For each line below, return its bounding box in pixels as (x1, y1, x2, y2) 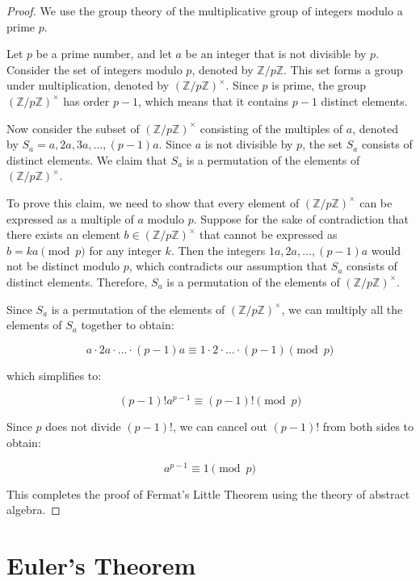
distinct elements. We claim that (6, 151, 167, 168)
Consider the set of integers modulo (6, 61, 183, 77)
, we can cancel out (172, 418, 267, 435)
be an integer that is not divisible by (185, 45, 367, 62)
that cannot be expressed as (199, 226, 338, 243)
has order (63, 92, 110, 109)
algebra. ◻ (6, 501, 61, 518)
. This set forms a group (283, 61, 403, 77)
